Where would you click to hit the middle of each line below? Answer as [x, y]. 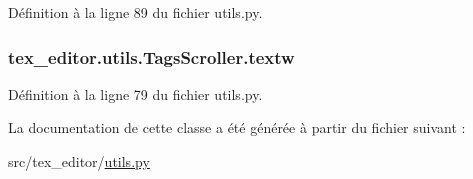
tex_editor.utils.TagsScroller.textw [151, 56]
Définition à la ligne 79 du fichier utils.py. [135, 93]
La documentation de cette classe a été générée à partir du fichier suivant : [237, 127]
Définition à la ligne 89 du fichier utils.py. [135, 12]
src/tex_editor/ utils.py [79, 161]
